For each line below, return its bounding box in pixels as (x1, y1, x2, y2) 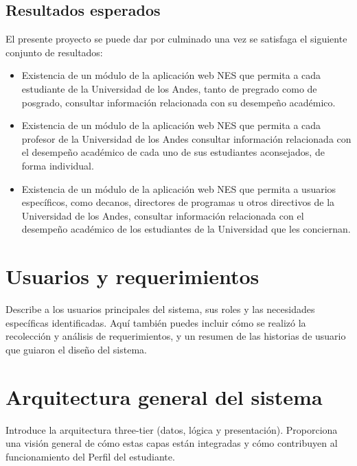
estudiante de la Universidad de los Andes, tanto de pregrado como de (21, 81, 317, 95)
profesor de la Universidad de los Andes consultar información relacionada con (21, 131, 352, 145)
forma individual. (21, 158, 94, 172)
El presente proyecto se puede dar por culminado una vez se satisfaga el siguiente (5, 32, 347, 46)
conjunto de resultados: (5, 45, 103, 59)
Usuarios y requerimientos (5, 262, 260, 290)
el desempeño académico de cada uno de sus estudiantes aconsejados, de (21, 145, 325, 159)
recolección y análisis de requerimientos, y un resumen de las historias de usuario (5, 329, 346, 343)
